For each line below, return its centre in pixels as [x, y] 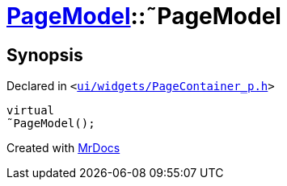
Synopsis [45, 55]
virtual [31, 111]
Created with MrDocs [63, 148]
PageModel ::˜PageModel [144, 16]
